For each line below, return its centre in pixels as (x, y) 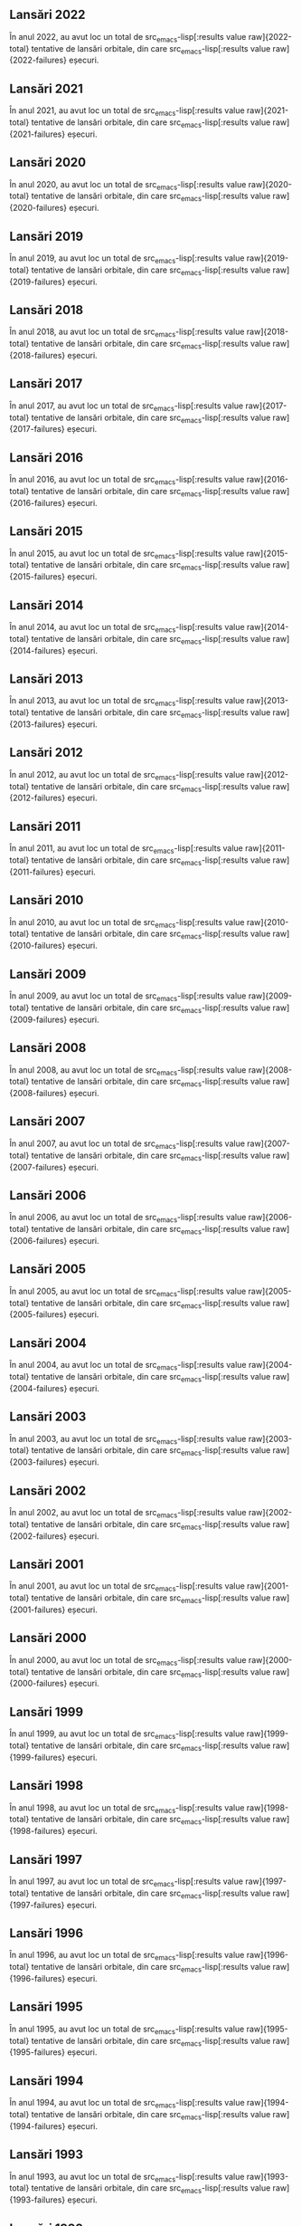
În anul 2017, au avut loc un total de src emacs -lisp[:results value (127, 406)
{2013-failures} (38, 724)
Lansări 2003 (48, 1417)
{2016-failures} (38, 502)
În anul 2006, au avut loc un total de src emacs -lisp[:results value (128, 1218)
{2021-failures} (38, 134)
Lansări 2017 (46, 384)
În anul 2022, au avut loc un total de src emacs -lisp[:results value (128, 38)
